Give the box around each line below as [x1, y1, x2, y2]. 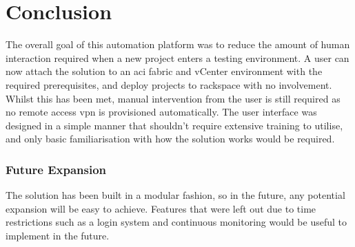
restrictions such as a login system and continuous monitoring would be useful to [6, 215, 347, 229]
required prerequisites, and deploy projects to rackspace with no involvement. [6, 77, 332, 92]
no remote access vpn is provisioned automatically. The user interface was [6, 105, 317, 119]
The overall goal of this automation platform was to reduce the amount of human [6, 37, 350, 52]
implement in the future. [6, 228, 110, 242]
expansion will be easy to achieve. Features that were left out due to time [6, 201, 316, 215]
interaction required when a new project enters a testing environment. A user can [6, 50, 349, 65]
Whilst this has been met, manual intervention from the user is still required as [6, 91, 341, 105]
